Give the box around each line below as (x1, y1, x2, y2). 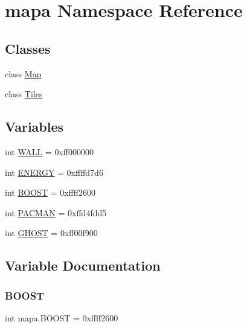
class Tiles (5, 88, 43, 100)
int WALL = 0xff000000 (5, 145, 94, 158)
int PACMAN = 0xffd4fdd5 (5, 206, 107, 219)
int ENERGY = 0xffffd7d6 (5, 166, 103, 178)
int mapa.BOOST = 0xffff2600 (5, 311, 118, 324)
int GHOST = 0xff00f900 (5, 227, 98, 239)
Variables (5, 117, 64, 136)
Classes (5, 39, 51, 57)
